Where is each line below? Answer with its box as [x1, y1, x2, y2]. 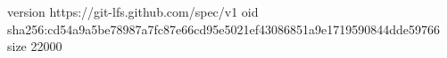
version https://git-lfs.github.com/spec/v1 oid [7, 3, 259, 20]
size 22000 [7, 37, 62, 55]
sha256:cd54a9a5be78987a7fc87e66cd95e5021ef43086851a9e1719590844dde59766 [7, 19, 441, 38]
